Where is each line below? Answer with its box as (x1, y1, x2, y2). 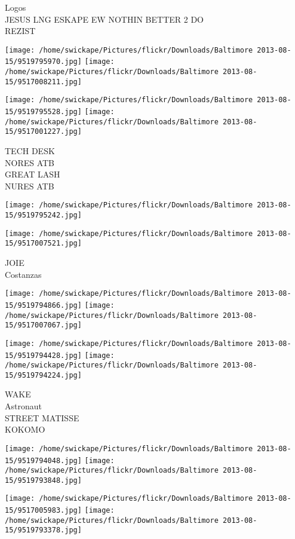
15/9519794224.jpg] (5, 370, 82, 379)
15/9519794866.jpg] (5, 301, 82, 310)
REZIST (5, 24, 36, 37)
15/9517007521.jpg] (5, 239, 82, 248)
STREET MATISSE (5, 411, 79, 424)
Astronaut (5, 400, 42, 412)
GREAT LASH (5, 168, 60, 180)
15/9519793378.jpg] (5, 526, 82, 535)
